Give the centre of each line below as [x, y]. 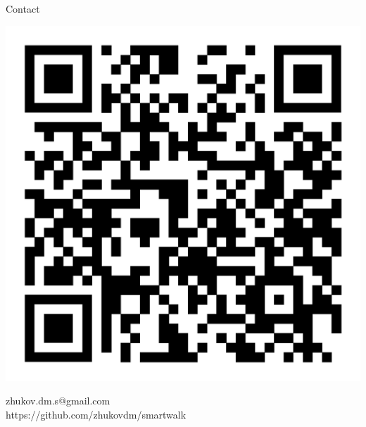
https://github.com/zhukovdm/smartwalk [96, 414]
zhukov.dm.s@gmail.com [58, 401]
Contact [23, 8]
